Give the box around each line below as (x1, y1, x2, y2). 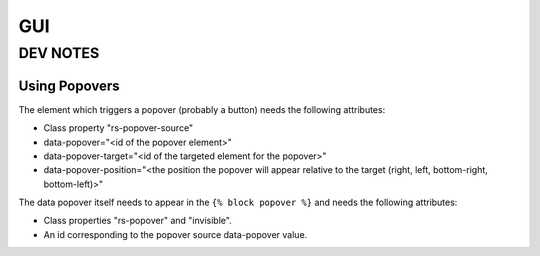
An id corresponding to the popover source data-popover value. (43, 228, 308, 240)
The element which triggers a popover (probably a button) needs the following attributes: (18, 103, 386, 115)
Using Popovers (18, 77, 120, 94)
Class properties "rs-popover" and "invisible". (43, 215, 232, 227)
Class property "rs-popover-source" (43, 122, 194, 134)
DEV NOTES (18, 44, 100, 62)
